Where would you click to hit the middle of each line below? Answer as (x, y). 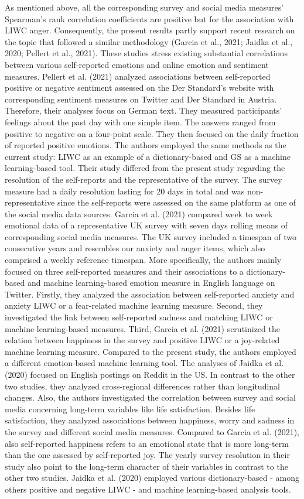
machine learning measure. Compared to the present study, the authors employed (151, 351)
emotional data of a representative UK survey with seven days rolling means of (146, 225)
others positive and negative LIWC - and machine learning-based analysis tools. (148, 489)
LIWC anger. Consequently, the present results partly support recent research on (150, 30)
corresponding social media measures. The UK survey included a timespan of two (151, 236)
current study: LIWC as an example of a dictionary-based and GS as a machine (148, 156)
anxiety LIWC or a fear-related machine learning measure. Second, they (134, 305)
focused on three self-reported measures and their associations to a (124, 271)
